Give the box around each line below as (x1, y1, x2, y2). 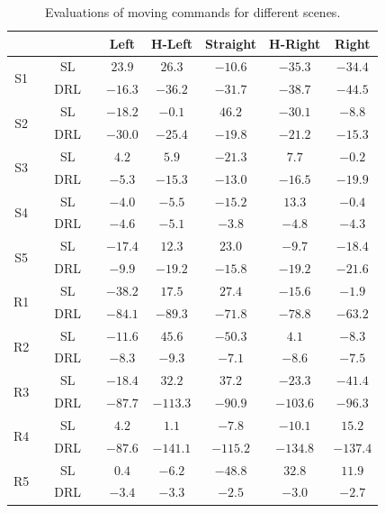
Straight (205, 33, 257, 52)
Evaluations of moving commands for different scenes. (44, 3, 341, 21)
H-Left (150, 33, 193, 52)
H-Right (269, 33, 321, 52)
